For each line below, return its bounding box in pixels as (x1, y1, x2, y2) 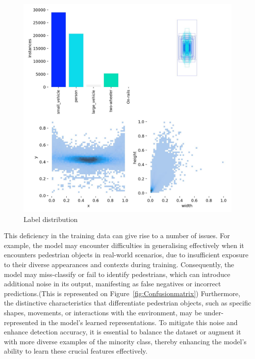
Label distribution (24, 214, 78, 224)
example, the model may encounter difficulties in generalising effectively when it (4, 240, 244, 250)
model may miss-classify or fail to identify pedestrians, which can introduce (4, 269, 230, 279)
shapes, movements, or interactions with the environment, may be (4, 307, 202, 317)
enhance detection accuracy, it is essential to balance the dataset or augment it (4, 327, 241, 337)
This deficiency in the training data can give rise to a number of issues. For (4, 230, 230, 241)
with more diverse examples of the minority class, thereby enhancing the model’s (4, 336, 247, 346)
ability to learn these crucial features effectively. (4, 346, 148, 356)
